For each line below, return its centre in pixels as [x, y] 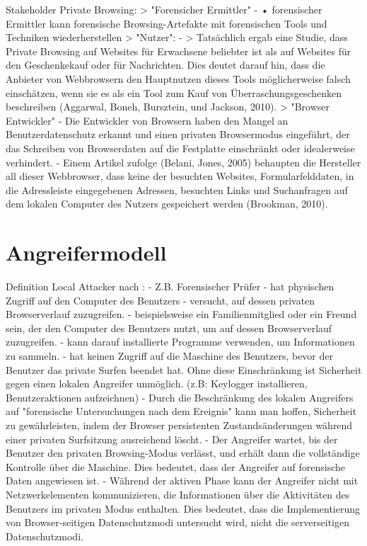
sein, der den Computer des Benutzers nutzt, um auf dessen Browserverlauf [169, 328]
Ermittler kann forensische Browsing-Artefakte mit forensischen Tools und [167, 23]
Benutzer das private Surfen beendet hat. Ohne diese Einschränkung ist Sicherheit [184, 369]
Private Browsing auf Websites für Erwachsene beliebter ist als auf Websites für [179, 51]
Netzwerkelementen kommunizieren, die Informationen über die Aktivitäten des [178, 494]
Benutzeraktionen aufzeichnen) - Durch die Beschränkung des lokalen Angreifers [180, 397]
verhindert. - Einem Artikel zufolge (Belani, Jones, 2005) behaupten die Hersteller [183, 162]
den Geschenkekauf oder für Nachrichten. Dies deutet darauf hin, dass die [165, 65]
